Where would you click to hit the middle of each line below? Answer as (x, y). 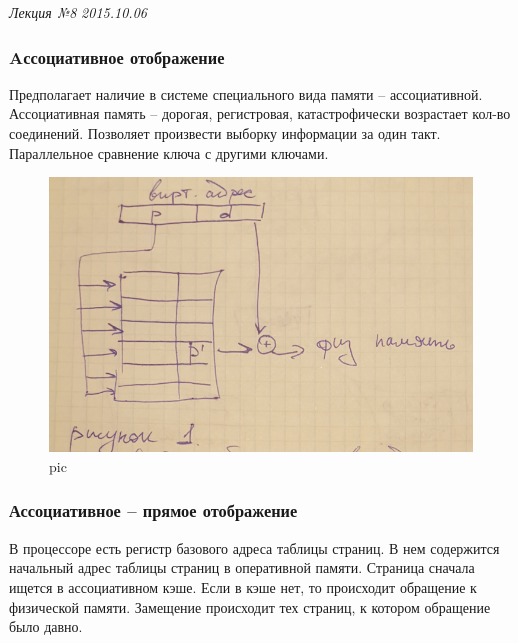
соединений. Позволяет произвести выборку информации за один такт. (225, 133)
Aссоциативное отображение (117, 56)
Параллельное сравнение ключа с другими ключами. (169, 152)
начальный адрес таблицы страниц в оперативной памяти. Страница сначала (242, 567)
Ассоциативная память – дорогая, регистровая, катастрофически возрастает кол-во (260, 113)
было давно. (46, 626)
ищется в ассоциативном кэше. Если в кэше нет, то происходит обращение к (243, 586)
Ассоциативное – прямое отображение (153, 510)
